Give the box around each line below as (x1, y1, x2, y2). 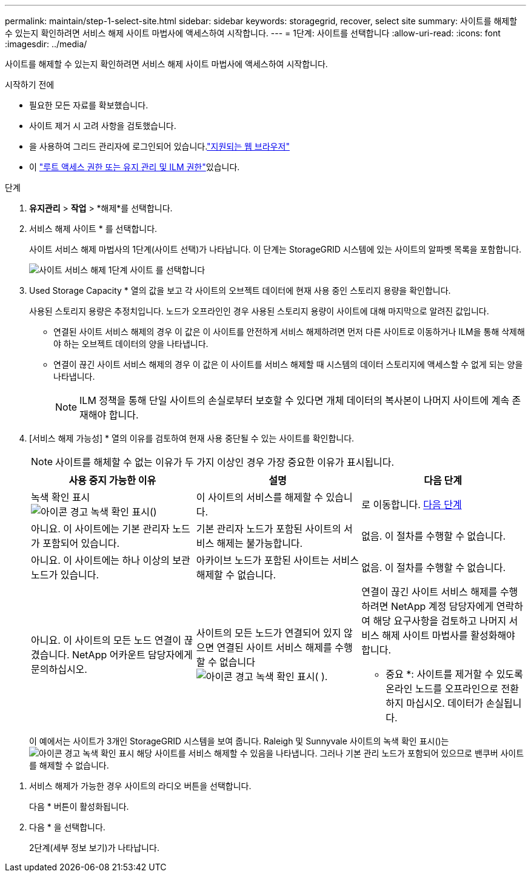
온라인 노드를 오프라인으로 (386, 683, 498, 695)
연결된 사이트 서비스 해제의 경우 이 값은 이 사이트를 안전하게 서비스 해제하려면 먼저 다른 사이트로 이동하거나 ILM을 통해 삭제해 (53, 326, 525, 337)
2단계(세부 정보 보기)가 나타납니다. (29, 842, 159, 853)
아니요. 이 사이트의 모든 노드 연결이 (31, 634, 181, 646)
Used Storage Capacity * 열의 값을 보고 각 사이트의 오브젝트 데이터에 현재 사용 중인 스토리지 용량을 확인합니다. (29, 285, 451, 296)
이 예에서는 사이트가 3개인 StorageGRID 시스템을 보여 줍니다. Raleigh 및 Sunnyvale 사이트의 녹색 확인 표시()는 (29, 736, 449, 746)
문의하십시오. (31, 663, 87, 675)
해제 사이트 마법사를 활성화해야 (382, 629, 515, 641)
